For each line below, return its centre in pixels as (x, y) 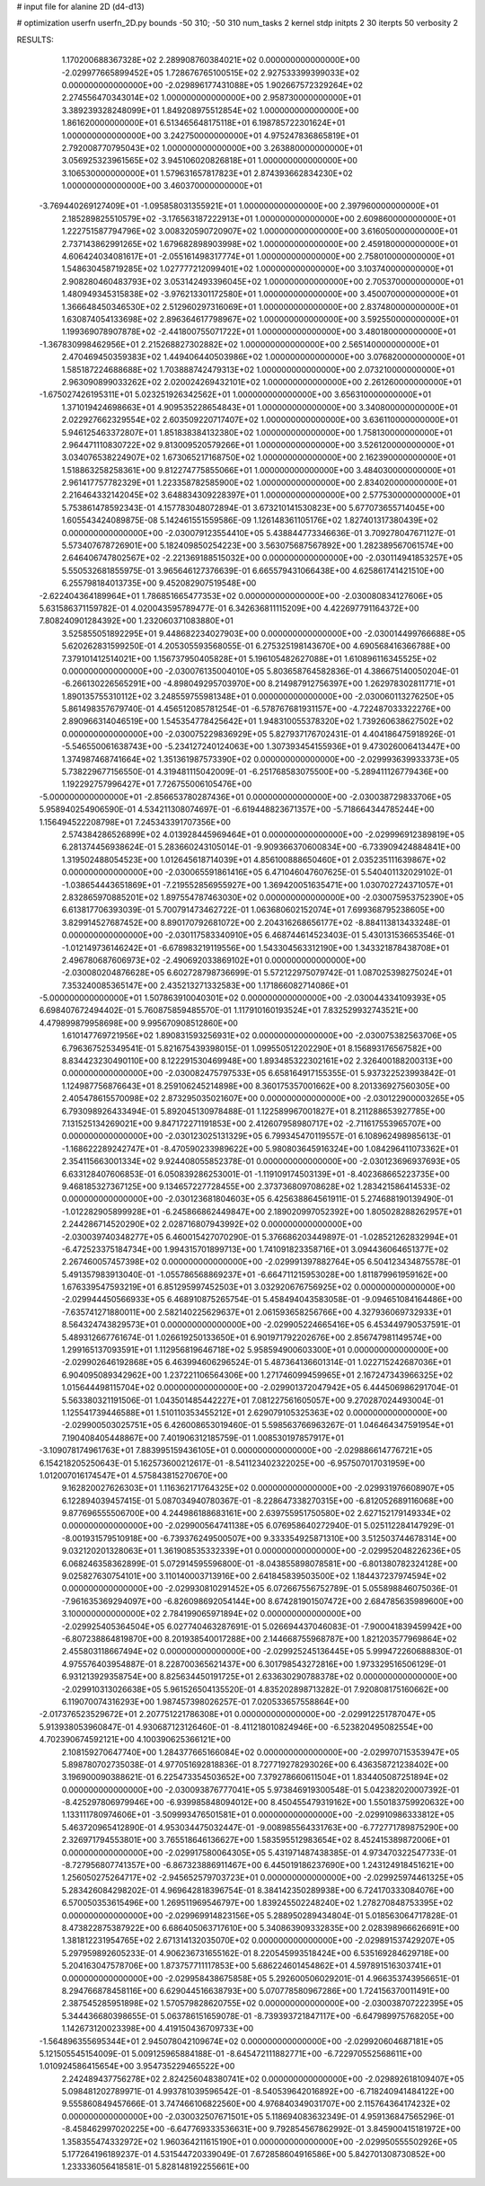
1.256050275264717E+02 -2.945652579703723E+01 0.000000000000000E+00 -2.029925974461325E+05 (263, 1878)
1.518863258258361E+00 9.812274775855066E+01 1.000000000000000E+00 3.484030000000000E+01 (259, 470)
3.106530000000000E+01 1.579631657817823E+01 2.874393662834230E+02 (207, 173)
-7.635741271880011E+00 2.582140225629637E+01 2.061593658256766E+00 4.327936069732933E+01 (256, 1312)
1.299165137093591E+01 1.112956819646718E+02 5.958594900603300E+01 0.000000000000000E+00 (255, 1350)
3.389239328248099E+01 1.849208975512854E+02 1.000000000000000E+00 (210, 110)
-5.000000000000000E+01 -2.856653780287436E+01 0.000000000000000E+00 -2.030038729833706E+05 (245, 797)
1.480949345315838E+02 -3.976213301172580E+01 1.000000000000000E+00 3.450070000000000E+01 (260, 294)
